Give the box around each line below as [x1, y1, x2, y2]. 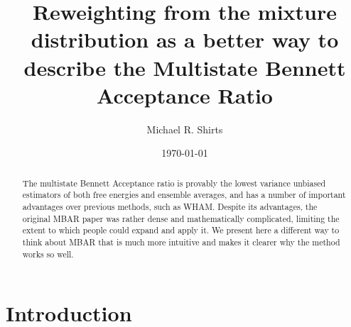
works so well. [22, 248, 74, 260]
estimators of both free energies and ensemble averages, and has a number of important [22, 189, 346, 201]
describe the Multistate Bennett [23, 52, 346, 82]
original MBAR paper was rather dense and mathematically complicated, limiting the [22, 212, 340, 224]
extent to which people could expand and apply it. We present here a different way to [22, 224, 340, 236]
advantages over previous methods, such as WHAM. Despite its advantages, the [22, 200, 318, 212]
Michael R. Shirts [146, 121, 223, 136]
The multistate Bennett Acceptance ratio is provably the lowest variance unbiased [22, 177, 326, 189]
